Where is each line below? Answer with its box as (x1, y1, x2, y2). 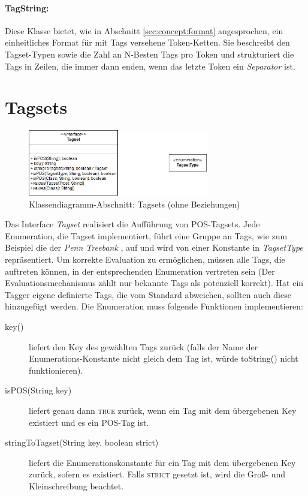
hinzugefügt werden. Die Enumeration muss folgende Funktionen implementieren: (5, 300, 303, 312)
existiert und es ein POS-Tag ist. (29, 416, 149, 428)
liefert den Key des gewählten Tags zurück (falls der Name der (29, 340, 258, 353)
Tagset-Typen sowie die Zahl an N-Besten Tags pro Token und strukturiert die (5, 47, 294, 60)
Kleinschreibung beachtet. (29, 479, 124, 492)
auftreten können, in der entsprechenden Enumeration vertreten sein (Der (5, 264, 275, 277)
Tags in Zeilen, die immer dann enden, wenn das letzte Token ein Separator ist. (5, 59, 295, 72)
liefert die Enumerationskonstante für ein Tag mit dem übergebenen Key (29, 456, 296, 468)
